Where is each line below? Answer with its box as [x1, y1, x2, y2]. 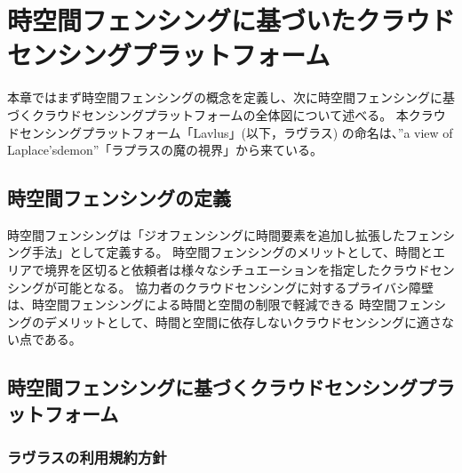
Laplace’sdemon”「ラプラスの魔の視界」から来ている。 [7, 140, 323, 159]
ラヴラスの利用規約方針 [7, 446, 167, 469]
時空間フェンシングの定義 [7, 184, 231, 212]
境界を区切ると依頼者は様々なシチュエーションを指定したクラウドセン [44, 261, 455, 279]
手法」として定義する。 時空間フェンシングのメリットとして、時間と [31, 243, 434, 261]
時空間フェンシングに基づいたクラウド [7, 2, 456, 38]
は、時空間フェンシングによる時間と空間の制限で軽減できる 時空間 [7, 295, 396, 314]
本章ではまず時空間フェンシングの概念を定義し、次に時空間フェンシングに [7, 88, 442, 107]
